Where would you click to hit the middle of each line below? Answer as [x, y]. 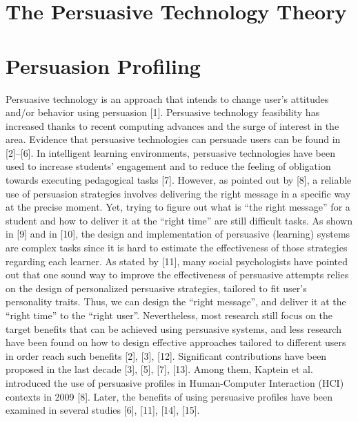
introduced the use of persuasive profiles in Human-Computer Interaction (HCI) [175, 382]
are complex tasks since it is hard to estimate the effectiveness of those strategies [177, 248]
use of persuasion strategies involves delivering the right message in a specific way [178, 193]
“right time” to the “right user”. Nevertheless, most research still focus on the [169, 315]
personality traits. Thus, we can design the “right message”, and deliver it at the [176, 301]
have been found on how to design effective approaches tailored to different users [176, 342]
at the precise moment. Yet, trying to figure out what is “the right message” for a [178, 207]
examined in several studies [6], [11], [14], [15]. [103, 410]
